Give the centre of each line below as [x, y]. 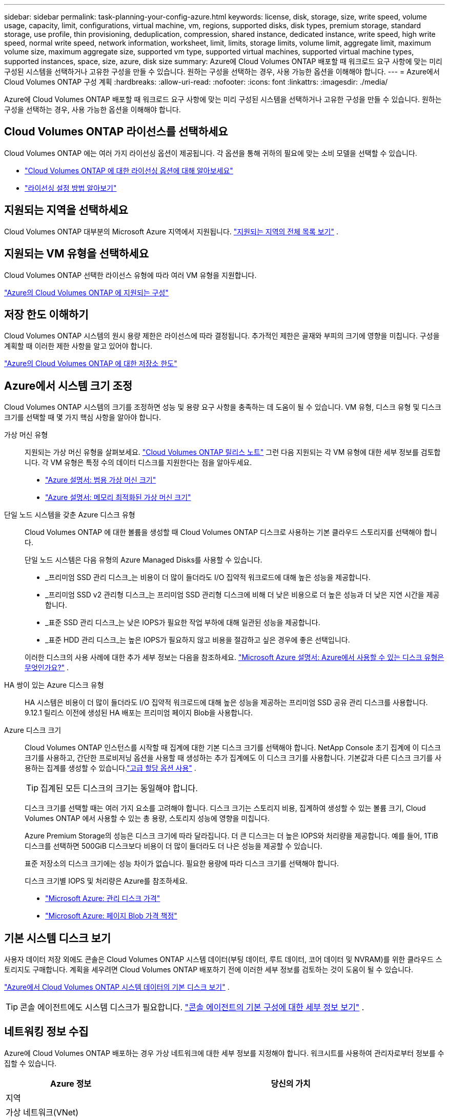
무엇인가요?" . [47, 668]
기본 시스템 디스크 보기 [58, 938]
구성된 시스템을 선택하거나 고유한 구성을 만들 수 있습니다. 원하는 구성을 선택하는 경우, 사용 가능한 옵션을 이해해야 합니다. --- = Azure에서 [222, 72]
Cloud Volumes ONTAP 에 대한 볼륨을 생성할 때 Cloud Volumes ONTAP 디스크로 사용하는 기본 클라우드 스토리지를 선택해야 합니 [231, 532]
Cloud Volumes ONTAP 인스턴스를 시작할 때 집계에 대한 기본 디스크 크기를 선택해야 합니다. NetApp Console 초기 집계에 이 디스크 [233, 748]
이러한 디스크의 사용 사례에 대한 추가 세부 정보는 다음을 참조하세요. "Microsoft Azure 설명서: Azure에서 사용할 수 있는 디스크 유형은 [234, 657]
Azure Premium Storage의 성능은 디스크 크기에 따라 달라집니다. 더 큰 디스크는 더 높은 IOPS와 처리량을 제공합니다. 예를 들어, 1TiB [231, 836]
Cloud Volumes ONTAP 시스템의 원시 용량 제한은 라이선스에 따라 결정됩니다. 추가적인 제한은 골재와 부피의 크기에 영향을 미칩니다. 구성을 [222, 336]
